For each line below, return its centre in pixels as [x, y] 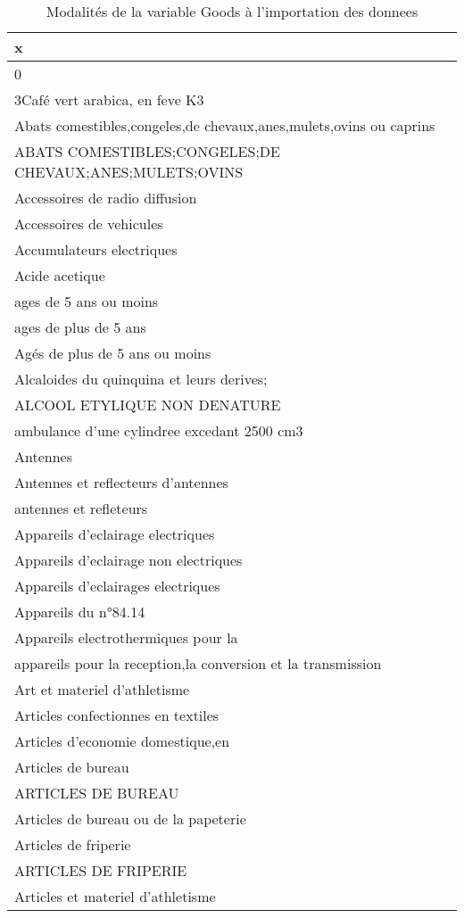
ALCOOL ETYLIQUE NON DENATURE [148, 405]
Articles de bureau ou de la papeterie [130, 819]
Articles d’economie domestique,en [122, 741]
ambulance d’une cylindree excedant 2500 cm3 [159, 430]
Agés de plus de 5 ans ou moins [113, 353]
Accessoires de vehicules [89, 223]
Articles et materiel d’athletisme [115, 896]
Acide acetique [60, 275]
